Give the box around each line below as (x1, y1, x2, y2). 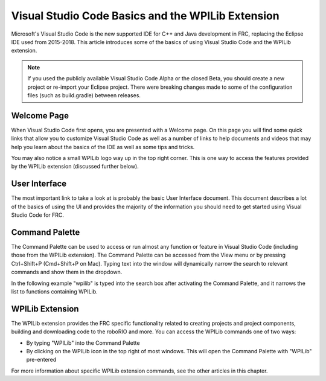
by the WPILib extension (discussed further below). (11, 163, 139, 170)
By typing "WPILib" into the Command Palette (26, 339, 140, 347)
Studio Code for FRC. (11, 211, 65, 219)
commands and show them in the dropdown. (11, 269, 123, 276)
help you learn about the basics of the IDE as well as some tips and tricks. (11, 143, 195, 150)
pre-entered (26, 356, 57, 363)
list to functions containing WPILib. (11, 287, 98, 295)
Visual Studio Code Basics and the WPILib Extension (11, 9, 280, 22)
